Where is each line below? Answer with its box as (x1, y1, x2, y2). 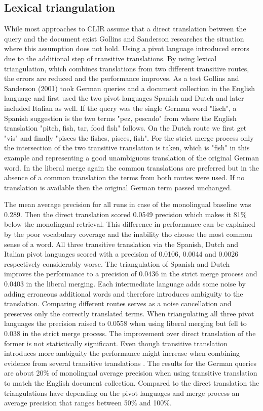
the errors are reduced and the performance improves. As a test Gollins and (4, 73, 239, 84)
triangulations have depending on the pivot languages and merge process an (4, 387, 240, 398)
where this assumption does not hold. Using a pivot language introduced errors (4, 43, 249, 54)
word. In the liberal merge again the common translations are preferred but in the (4, 162, 259, 173)
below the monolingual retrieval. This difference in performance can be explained (4, 219, 255, 229)
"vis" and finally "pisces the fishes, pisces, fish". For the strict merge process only (4, 132, 254, 143)
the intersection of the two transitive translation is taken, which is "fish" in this (4, 142, 250, 153)
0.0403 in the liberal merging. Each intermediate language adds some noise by (4, 278, 246, 289)
